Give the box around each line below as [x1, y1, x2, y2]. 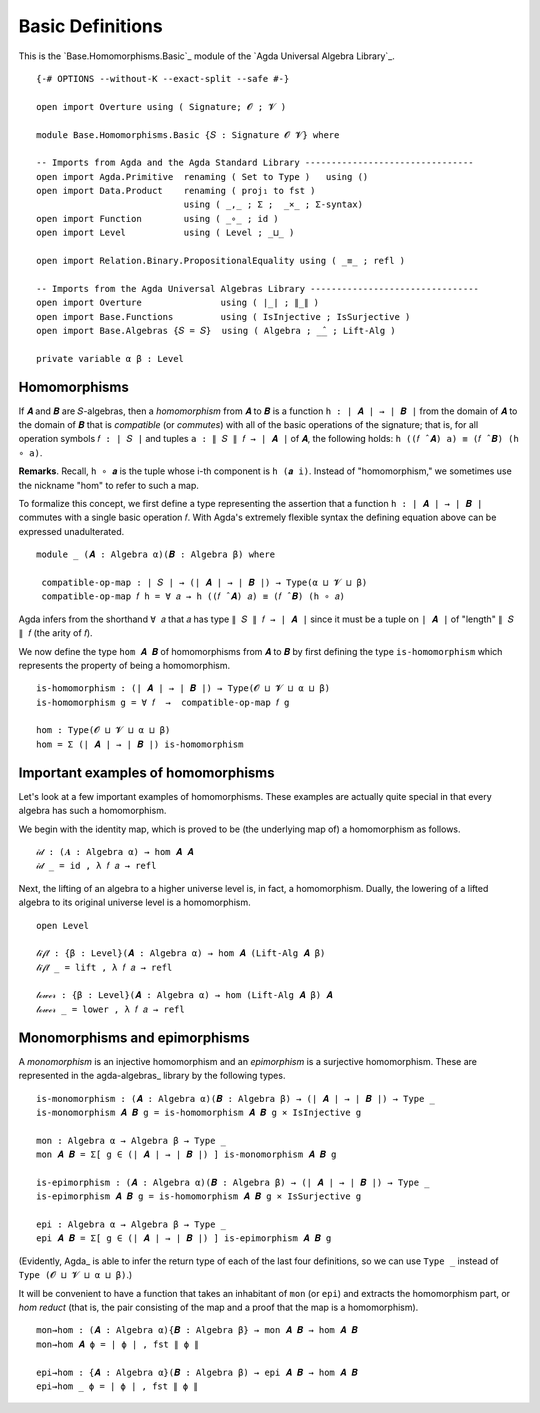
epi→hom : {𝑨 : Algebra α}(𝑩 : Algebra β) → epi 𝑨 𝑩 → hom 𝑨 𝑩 [36, 1366, 358, 1378]
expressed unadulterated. [18, 525, 125, 537]
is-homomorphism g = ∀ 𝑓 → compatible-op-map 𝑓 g [36, 696, 290, 708]
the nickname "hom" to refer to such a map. [18, 479, 200, 491]
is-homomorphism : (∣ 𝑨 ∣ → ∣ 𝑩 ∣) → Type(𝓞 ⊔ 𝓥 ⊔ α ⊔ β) [36, 683, 330, 694]
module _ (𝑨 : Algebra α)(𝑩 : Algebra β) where [36, 549, 276, 560]
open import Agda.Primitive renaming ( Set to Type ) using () [36, 171, 369, 182]
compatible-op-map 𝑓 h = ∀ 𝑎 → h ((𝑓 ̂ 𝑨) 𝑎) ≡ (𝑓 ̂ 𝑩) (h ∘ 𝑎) [41, 591, 345, 602]
